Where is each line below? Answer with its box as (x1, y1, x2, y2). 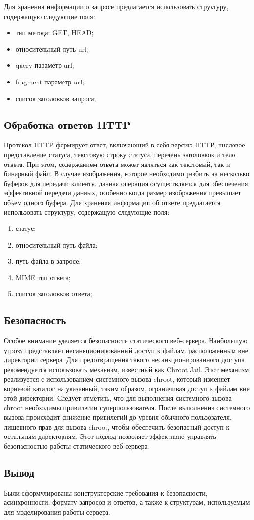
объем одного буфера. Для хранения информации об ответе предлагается (4, 197, 221, 207)
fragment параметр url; (15, 76, 84, 86)
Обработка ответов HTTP (4, 117, 131, 132)
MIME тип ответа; (15, 272, 71, 282)
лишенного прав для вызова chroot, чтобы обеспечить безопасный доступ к (4, 421, 230, 432)
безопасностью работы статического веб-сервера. (4, 440, 149, 451)
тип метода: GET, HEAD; (15, 27, 94, 38)
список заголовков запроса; (15, 93, 96, 103)
